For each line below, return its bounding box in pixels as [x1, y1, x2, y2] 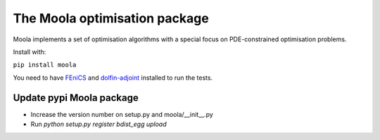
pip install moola [13, 61, 77, 69]
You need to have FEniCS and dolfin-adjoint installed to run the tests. [13, 73, 213, 82]
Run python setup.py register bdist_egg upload [30, 120, 167, 129]
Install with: [13, 48, 46, 56]
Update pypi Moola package [13, 92, 139, 104]
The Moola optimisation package [13, 10, 209, 26]
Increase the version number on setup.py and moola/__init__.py [30, 110, 214, 118]
